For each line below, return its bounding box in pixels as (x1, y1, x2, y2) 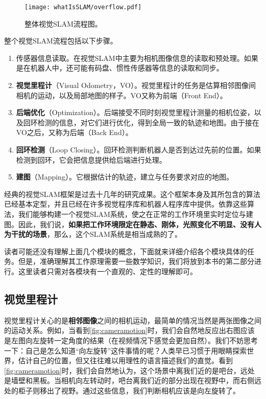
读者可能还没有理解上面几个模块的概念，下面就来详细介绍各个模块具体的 (4, 246, 247, 256)
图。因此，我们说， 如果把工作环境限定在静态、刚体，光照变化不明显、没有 (4, 218, 254, 229)
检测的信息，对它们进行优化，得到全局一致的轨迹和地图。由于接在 (37, 117, 259, 127)
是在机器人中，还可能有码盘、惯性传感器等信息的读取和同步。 (16, 62, 224, 73)
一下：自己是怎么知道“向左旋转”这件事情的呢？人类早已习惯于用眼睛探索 (4, 345, 247, 356)
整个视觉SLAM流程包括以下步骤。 (4, 35, 117, 46)
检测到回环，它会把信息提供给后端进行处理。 (16, 154, 166, 165)
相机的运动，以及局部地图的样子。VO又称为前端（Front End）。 (16, 90, 227, 100)
